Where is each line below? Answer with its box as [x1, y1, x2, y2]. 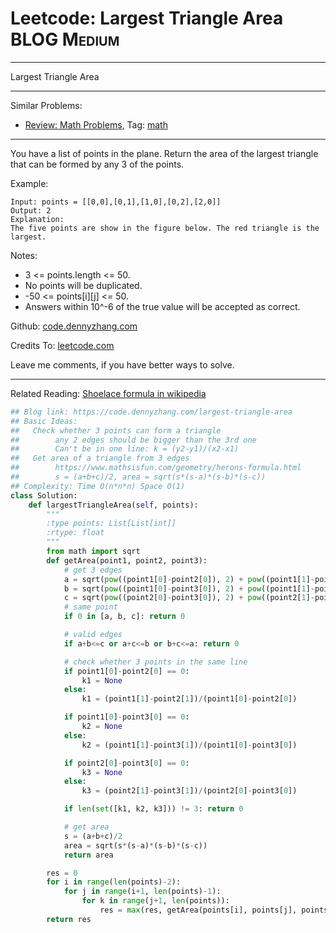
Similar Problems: [10, 99, 83, 111]
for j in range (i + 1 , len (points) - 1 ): [63, 887, 222, 897]
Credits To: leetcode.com [10, 339, 115, 351]
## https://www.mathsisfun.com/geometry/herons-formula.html [10, 463, 302, 473]
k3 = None [81, 767, 123, 777]
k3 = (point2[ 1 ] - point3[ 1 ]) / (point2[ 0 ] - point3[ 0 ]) [81, 786, 298, 796]
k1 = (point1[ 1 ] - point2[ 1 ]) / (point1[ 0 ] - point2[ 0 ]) [81, 694, 298, 704]
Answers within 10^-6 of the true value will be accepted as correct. [24, 300, 301, 312]
